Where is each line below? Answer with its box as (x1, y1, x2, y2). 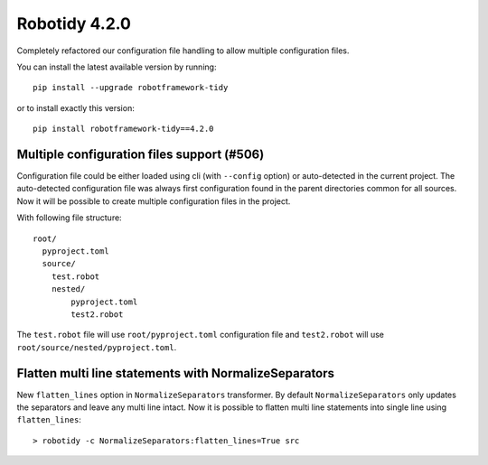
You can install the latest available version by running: (16, 61, 217, 72)
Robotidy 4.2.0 (16, 14, 131, 33)
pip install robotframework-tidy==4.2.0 (33, 124, 214, 135)
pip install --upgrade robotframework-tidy (33, 82, 229, 93)
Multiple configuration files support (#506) (16, 146, 265, 162)
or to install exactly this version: (16, 102, 135, 113)
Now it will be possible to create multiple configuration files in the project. (16, 195, 291, 207)
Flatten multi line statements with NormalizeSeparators (16, 366, 334, 381)
